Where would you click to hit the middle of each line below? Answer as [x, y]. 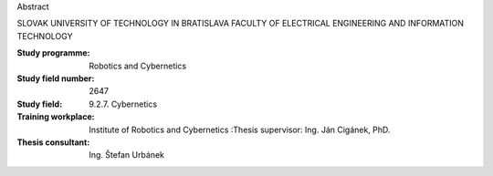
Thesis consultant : [53, 142]
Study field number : [56, 78]
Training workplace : [56, 117]
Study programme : [53, 53]
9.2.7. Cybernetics [123, 104]
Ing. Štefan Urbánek [126, 155]
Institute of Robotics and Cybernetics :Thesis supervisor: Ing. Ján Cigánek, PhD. [240, 129]
